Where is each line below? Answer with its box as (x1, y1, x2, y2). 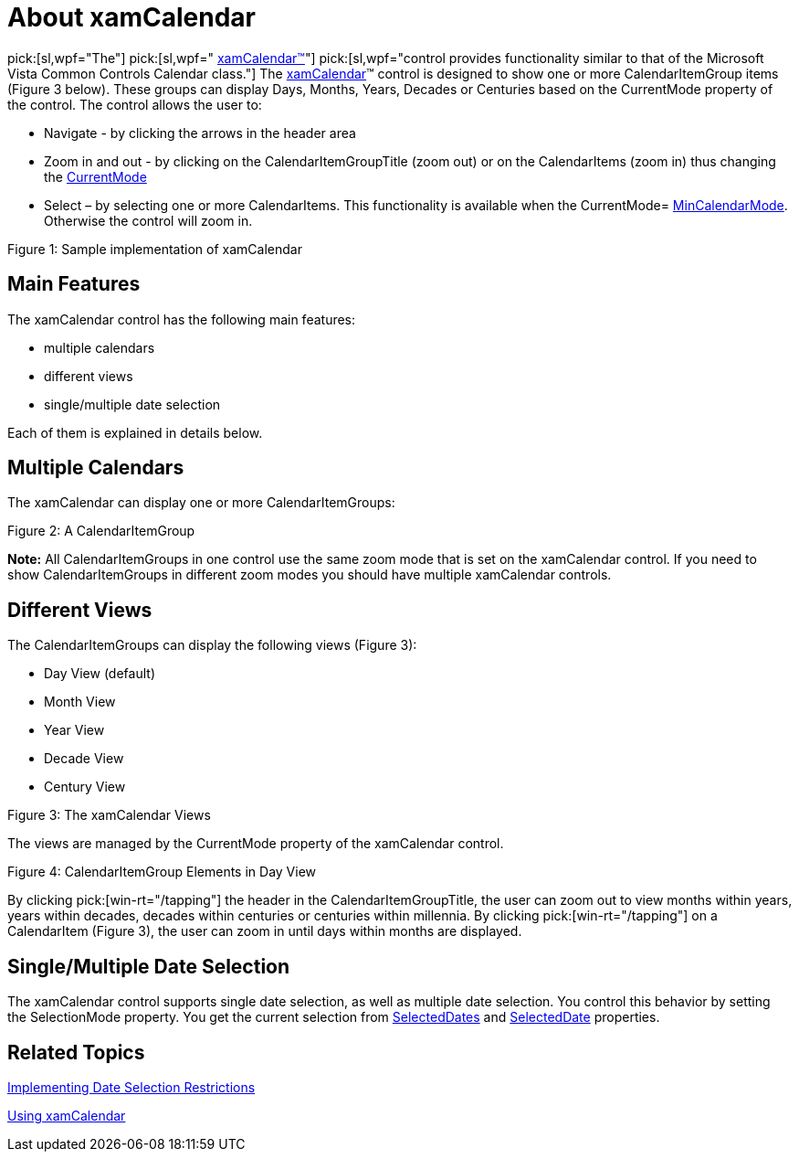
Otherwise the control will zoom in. (44, 212, 253, 229)
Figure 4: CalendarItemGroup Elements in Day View (7, 864, 317, 880)
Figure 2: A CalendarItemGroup (7, 523, 195, 539)
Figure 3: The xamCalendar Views (7, 807, 211, 824)
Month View (44, 694, 116, 710)
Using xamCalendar (7, 1107, 126, 1123)
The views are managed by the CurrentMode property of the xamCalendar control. (7, 835, 504, 852)
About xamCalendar (7, 2, 257, 33)
